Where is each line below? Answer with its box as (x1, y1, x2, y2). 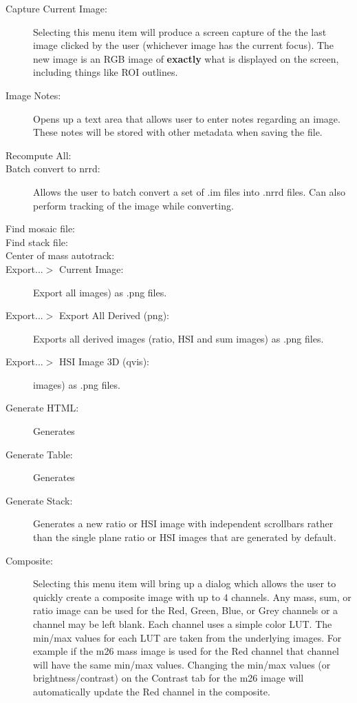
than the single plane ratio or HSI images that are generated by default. (33, 530, 336, 544)
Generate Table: (6, 447, 73, 461)
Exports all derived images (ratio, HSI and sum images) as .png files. (33, 331, 324, 345)
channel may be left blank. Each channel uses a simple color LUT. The (33, 617, 332, 631)
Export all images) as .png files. (33, 285, 167, 299)
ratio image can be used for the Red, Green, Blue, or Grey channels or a (33, 603, 338, 618)
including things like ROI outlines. (33, 65, 178, 79)
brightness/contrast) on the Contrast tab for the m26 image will (33, 671, 304, 685)
